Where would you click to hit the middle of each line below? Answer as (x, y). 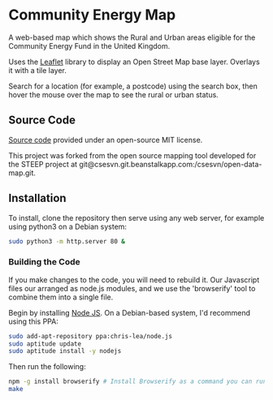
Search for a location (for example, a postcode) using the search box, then (133, 86)
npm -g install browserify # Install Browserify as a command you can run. (139, 382)
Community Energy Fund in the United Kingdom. (89, 45)
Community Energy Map (92, 15)
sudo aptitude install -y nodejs (65, 351)
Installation (37, 198)
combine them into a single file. (61, 297)
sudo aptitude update (45, 344)
